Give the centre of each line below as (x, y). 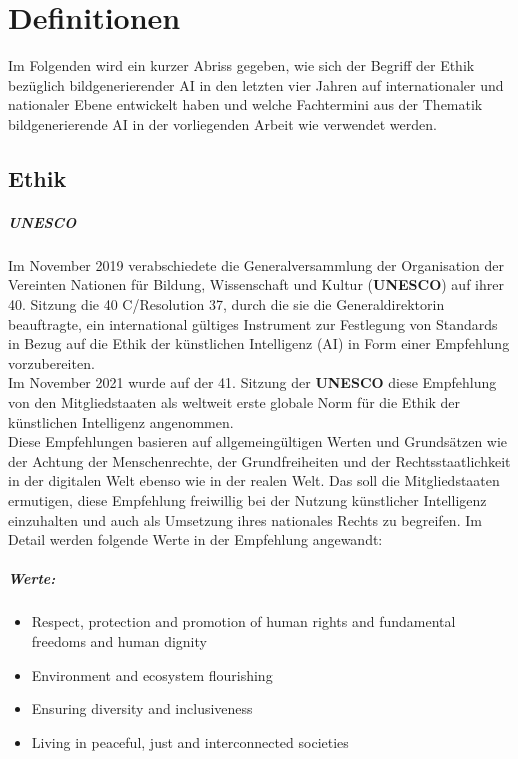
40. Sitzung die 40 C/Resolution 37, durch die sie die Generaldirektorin (226, 304)
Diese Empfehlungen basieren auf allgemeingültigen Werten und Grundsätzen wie (258, 441)
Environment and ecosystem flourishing (152, 674)
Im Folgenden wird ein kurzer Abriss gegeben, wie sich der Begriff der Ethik (241, 65)
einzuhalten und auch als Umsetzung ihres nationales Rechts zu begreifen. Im (245, 519)
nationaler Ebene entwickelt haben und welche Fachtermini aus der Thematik (245, 104)
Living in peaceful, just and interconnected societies (190, 741)
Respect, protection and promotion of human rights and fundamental (243, 621)
